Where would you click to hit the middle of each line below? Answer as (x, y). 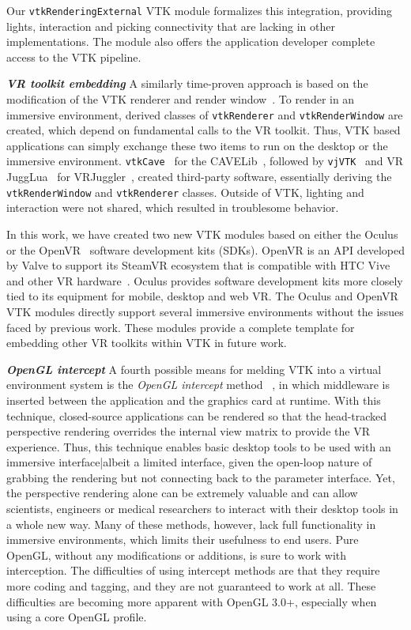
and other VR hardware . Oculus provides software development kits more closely (205, 280)
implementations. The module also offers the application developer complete (191, 41)
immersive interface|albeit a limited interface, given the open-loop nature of (189, 462)
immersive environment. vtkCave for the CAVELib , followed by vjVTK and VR (205, 161)
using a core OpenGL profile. (77, 617)
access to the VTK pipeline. (74, 57)
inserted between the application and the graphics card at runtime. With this (194, 400)
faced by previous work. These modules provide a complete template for (181, 327)
